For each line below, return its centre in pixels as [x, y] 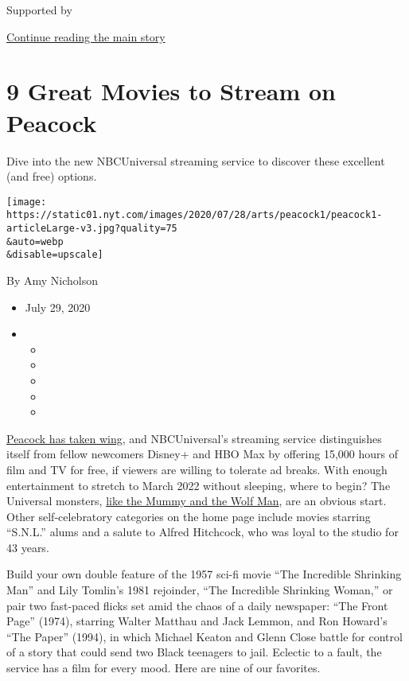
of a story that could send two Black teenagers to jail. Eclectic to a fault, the [194, 652]
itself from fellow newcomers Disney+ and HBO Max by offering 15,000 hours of [202, 454]
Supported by [39, 10]
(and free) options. [52, 176]
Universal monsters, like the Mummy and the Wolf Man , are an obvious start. [197, 501]
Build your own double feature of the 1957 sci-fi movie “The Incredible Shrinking [204, 574]
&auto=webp [35, 241]
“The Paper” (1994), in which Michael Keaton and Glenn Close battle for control [204, 636]
